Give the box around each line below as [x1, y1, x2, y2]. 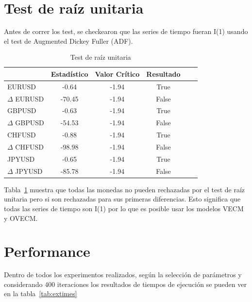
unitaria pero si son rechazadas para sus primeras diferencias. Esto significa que [4, 194, 241, 204]
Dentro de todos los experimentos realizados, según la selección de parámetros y [4, 269, 242, 280]
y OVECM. [4, 213, 38, 223]
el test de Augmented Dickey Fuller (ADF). [4, 35, 133, 46]
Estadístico [50, 68, 88, 79]
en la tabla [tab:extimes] [4, 288, 77, 299]
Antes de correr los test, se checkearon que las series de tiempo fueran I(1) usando [4, 26, 248, 36]
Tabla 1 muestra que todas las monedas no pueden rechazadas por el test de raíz [4, 184, 245, 194]
